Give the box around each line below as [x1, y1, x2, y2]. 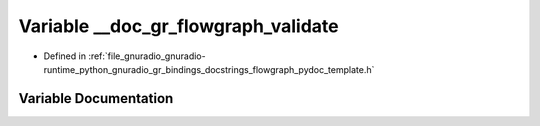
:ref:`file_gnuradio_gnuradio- [88, 50, 206, 62]
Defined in [43, 50, 87, 62]
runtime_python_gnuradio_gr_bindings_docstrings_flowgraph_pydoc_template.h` [43, 63, 375, 75]
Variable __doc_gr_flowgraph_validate [18, 15, 339, 37]
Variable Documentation [18, 90, 174, 107]
